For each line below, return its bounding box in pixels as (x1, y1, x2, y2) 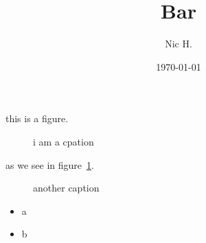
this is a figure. (5, 111, 69, 126)
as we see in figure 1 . (5, 157, 94, 172)
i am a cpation (33, 134, 94, 148)
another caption (33, 181, 100, 195)
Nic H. (165, 36, 192, 51)
